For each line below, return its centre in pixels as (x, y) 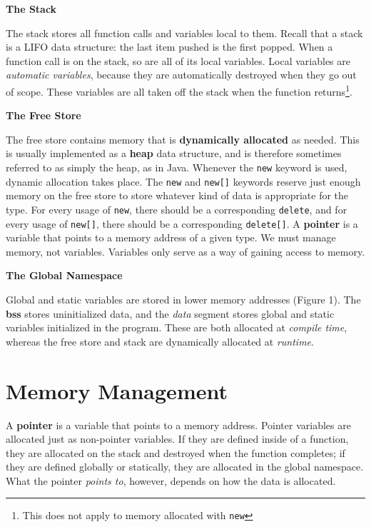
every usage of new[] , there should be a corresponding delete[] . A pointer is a (182, 223)
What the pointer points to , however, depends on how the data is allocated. (171, 480)
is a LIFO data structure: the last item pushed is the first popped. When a (169, 47)
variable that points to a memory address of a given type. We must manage (171, 237)
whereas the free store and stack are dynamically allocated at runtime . (160, 341)
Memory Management (117, 390)
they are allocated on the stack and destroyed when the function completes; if (176, 452)
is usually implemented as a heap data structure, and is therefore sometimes (174, 153)
